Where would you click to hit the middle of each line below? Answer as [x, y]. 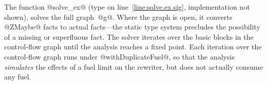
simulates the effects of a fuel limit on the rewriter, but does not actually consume [133, 66]
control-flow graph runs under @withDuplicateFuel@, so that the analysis [119, 56]
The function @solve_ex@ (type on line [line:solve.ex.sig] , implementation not [127, 7]
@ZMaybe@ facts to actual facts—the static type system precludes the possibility [132, 27]
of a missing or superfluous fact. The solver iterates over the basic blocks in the [129, 36]
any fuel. [18, 77]
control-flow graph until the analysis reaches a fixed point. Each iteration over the [133, 47]
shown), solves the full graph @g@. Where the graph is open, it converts [118, 17]
